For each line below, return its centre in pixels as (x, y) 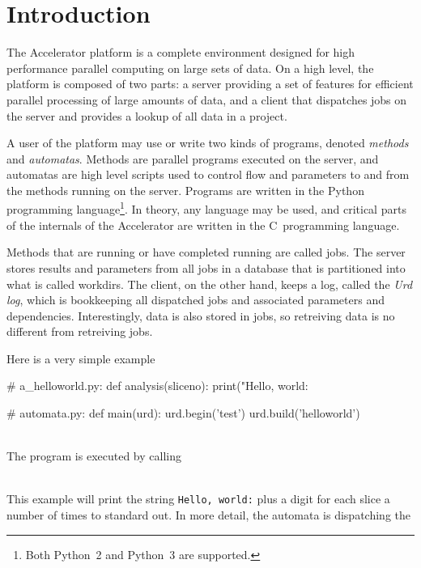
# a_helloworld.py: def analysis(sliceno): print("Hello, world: (157, 386)
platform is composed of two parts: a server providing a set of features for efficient (210, 84)
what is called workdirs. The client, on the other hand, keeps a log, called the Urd (210, 284)
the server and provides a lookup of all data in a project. (147, 115)
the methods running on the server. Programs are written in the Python (185, 190)
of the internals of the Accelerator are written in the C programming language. (203, 225)
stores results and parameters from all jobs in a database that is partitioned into (206, 267)
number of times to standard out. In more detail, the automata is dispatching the (208, 515)
